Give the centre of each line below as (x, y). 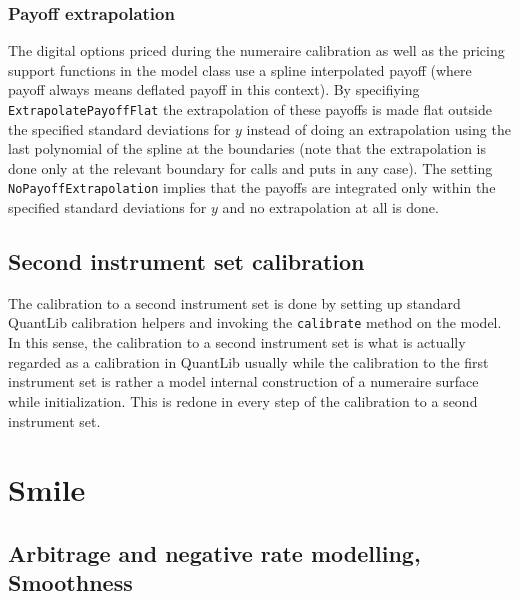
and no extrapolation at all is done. (330, 207)
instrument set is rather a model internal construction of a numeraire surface (243, 381)
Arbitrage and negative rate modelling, (214, 552)
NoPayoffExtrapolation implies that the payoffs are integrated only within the (252, 187)
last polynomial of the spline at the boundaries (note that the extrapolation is (247, 148)
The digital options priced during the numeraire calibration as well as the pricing (256, 50)
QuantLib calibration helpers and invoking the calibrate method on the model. (255, 322)
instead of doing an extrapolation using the (378, 128)
